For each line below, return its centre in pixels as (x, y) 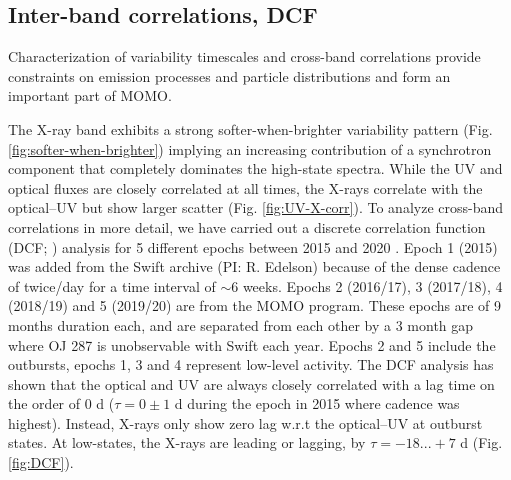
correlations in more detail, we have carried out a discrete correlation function (247, 226)
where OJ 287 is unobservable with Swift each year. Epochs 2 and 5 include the (252, 344)
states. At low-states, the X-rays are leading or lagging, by (187, 442)
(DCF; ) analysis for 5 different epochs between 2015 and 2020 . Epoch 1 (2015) (253, 246)
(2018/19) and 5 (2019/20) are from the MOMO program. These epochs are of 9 (255, 305)
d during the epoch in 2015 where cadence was (317, 403)
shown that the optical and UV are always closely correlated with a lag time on (251, 383)
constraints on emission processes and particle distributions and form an (229, 75)
